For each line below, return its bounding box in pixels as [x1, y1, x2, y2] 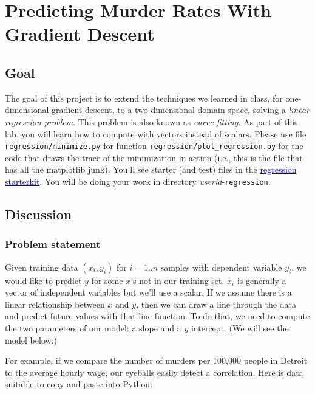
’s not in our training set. [130, 274, 225, 286]
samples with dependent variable [160, 260, 282, 273]
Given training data [5, 260, 78, 273]
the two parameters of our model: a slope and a [5, 322, 181, 334]
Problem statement [5, 237, 101, 252]
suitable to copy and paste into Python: [5, 378, 153, 390]
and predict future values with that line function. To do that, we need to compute [5, 309, 310, 322]
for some [91, 274, 123, 286]
